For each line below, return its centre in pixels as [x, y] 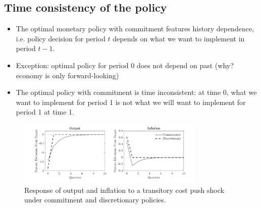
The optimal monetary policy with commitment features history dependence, [135, 29]
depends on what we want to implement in [179, 38]
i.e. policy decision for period [61, 38]
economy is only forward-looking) [67, 75]
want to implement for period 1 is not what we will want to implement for [131, 102]
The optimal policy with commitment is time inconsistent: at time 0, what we [136, 92]
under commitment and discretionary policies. [95, 200]
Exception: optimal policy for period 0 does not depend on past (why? [125, 65]
